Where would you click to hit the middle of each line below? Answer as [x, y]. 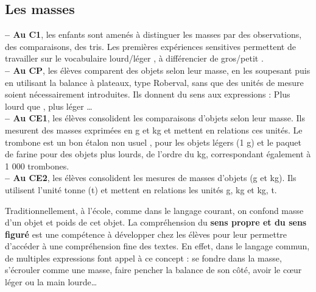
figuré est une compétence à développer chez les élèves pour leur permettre [146, 234]
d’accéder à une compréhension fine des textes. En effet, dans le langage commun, [157, 246]
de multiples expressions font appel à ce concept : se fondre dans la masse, [143, 258]
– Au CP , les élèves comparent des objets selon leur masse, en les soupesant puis [158, 70]
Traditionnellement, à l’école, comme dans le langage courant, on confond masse [154, 210]
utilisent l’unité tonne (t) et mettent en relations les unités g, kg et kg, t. [141, 189]
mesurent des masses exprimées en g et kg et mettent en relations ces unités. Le [154, 130]
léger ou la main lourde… [51, 282]
